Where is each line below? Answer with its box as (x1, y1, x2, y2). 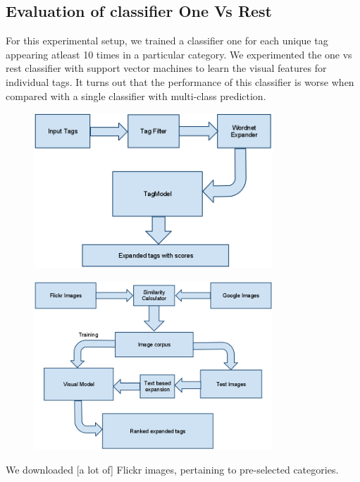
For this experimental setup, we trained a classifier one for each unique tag (6, 33, 328, 48)
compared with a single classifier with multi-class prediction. (6, 88, 266, 103)
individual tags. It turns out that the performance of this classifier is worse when (6, 74, 354, 89)
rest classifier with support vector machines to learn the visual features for (6, 61, 327, 75)
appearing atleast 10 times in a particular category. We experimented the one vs (6, 47, 352, 61)
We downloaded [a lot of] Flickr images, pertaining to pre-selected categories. (6, 462, 339, 476)
